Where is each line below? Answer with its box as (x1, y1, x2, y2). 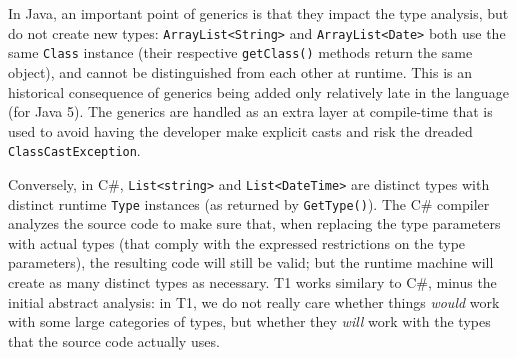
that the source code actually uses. (8, 330, 220, 351)
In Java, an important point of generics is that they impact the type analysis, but (8, 3, 509, 23)
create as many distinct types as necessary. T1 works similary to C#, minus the (8, 272, 497, 293)
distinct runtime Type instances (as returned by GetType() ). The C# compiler (8, 193, 490, 214)
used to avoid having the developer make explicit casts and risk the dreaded (8, 120, 473, 141)
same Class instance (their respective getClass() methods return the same (8, 42, 473, 63)
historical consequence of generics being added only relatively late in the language (8, 81, 509, 102)
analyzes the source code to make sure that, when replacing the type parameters (8, 213, 501, 234)
